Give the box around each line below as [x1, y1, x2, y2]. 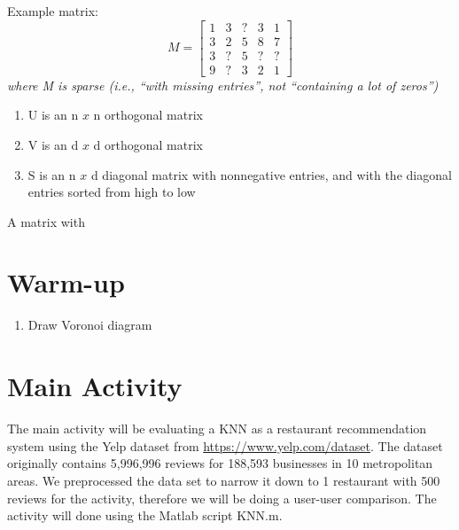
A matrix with [7, 212, 85, 230]
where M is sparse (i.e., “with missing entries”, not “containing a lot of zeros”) [7, 75, 439, 94]
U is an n [27, 105, 79, 124]
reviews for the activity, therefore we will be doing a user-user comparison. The [7, 488, 437, 507]
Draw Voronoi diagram [27, 316, 152, 334]
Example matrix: [7, 2, 98, 19]
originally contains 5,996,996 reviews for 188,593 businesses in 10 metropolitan [7, 454, 433, 472]
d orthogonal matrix [93, 135, 203, 153]
